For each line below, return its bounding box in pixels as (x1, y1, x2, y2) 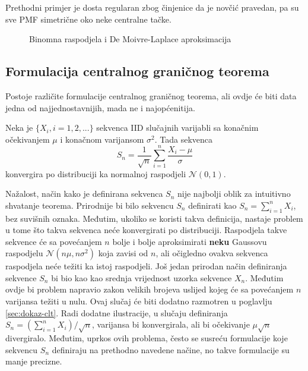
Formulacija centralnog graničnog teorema (5, 62, 269, 80)
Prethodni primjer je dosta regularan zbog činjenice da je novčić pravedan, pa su (5, 1, 299, 13)
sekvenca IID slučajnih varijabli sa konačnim (96, 121, 259, 134)
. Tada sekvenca (154, 133, 212, 145)
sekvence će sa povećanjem (5, 235, 102, 247)
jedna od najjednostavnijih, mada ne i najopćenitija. (5, 101, 195, 114)
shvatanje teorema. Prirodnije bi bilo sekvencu (5, 199, 174, 211)
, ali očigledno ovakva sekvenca (155, 247, 268, 259)
